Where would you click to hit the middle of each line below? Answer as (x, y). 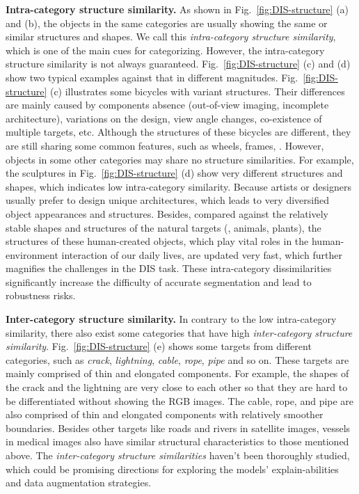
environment (32, 254)
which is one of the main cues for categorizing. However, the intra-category (165, 50)
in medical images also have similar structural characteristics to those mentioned (177, 441)
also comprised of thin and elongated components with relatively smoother (165, 414)
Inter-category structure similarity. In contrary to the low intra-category (171, 319)
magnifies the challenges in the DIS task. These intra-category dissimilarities (169, 268)
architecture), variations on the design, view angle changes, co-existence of (164, 118)
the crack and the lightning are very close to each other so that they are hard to (177, 387)
